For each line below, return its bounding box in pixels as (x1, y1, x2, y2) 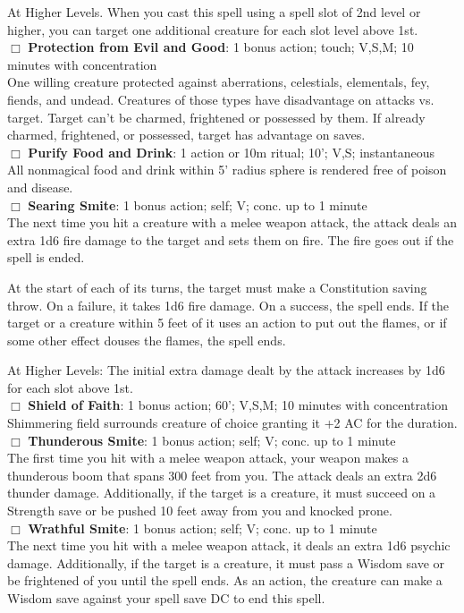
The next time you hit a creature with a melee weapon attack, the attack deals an (7, 213, 457, 232)
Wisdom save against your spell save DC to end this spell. (7, 589, 325, 607)
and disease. (7, 177, 73, 196)
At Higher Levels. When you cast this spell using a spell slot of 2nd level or (7, 3, 421, 21)
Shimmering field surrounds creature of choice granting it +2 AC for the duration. (7, 413, 458, 432)
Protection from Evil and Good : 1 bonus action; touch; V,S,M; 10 (28, 38, 414, 56)
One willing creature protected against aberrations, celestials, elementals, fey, (7, 72, 430, 91)
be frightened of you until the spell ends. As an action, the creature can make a (7, 571, 443, 590)
